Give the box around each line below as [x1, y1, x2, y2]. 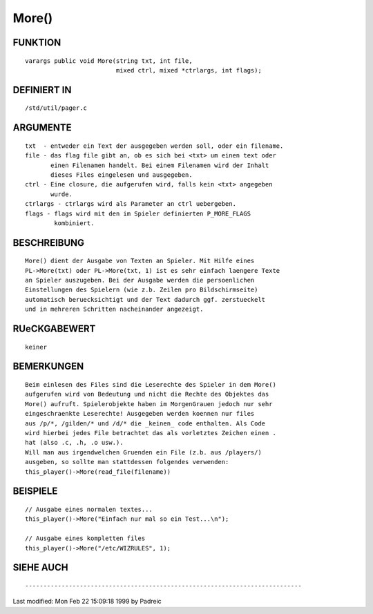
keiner [25, 343, 48, 351]
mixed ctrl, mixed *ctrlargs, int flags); [115, 66, 262, 74]
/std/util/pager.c [25, 104, 88, 112]
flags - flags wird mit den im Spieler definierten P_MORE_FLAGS [25, 209, 251, 218]
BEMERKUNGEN [12, 361, 84, 372]
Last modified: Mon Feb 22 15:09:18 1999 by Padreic [12, 597, 162, 606]
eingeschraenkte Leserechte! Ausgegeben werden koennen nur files [25, 410, 255, 418]
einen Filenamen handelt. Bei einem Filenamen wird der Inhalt [50, 161, 269, 169]
